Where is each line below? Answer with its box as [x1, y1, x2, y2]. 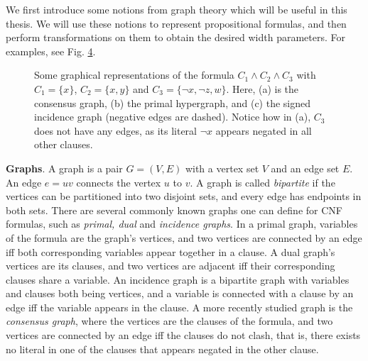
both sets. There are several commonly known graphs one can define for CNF [6, 202, 342, 217]
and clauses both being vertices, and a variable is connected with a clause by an [6, 286, 354, 301]
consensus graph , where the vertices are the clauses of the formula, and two [6, 313, 333, 328]
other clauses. [34, 137, 93, 152]
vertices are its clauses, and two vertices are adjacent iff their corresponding [6, 258, 335, 273]
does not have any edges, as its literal [34, 123, 197, 138]
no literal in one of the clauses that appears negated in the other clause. [6, 341, 319, 356]
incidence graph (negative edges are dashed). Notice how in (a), [34, 109, 311, 124]
